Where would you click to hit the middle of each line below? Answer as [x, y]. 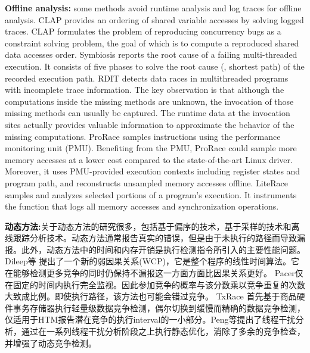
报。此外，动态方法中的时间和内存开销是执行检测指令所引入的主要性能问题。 [155, 249]
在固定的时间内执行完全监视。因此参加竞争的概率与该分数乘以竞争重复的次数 [155, 284]
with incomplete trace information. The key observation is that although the [145, 90]
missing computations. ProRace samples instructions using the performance [143, 136]
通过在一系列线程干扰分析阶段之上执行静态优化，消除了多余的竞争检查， [163, 331]
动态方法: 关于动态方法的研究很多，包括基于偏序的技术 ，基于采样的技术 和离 [152, 226]
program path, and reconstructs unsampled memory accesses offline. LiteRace [147, 182]
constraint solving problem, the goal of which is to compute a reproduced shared [152, 43]
